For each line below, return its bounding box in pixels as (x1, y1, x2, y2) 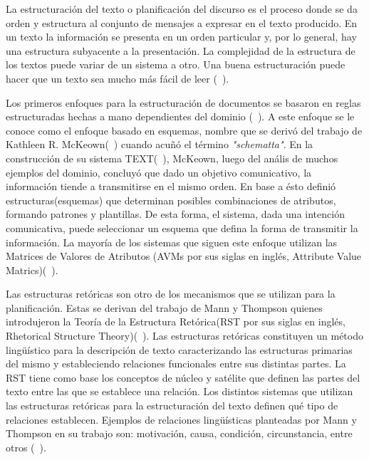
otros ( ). (6, 439, 46, 454)
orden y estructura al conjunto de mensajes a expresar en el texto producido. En (6, 15, 358, 30)
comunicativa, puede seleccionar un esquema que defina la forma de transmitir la (6, 220, 358, 235)
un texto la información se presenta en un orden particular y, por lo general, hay (6, 29, 357, 44)
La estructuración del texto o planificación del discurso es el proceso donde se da (6, 1, 358, 16)
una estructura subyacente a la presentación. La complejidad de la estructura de (6, 43, 355, 58)
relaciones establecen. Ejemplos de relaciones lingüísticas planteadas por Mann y (6, 412, 357, 427)
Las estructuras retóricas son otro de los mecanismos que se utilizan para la (6, 286, 336, 301)
